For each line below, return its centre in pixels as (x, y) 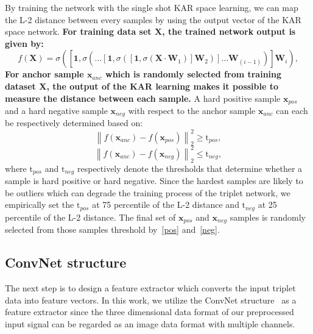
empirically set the (40, 204)
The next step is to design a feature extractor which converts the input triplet (150, 288)
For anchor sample (44, 74)
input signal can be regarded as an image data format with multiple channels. (150, 323)
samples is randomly (268, 217)
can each (292, 111)
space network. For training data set (78, 31)
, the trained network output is (229, 31)
